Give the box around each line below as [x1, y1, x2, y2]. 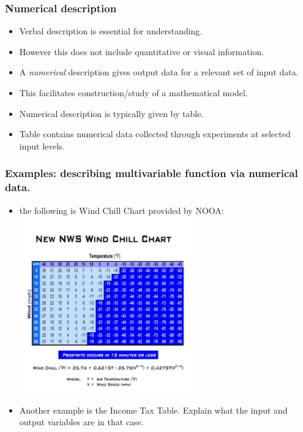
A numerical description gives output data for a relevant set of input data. [19, 66, 299, 78]
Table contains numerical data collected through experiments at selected [19, 127, 291, 140]
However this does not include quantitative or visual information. [19, 45, 264, 58]
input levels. [19, 139, 65, 152]
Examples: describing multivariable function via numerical [5, 165, 298, 181]
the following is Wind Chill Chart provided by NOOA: [19, 203, 224, 216]
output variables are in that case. [19, 415, 144, 428]
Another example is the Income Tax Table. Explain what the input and [19, 403, 288, 416]
